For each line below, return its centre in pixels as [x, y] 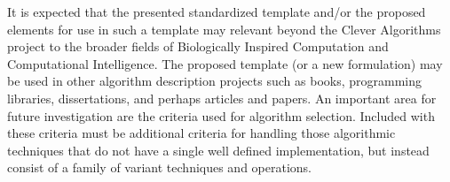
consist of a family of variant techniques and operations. [160, 167]
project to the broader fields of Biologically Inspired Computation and [198, 46]
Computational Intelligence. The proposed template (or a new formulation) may [225, 63]
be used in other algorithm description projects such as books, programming [214, 81]
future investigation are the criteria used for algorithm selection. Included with [221, 115]
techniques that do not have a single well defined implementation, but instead [218, 150]
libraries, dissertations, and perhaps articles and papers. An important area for [222, 98]
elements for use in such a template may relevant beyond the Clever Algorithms [224, 29]
